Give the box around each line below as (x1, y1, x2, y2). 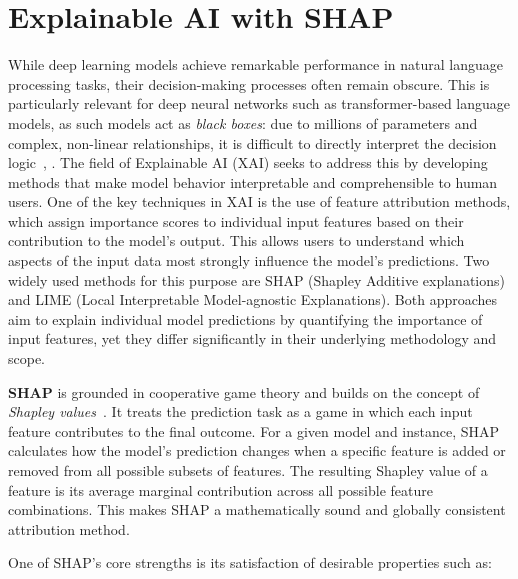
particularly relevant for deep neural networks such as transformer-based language (8, 93, 511, 114)
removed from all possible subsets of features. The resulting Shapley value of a (8, 460, 488, 480)
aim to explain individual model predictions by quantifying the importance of (8, 308, 483, 329)
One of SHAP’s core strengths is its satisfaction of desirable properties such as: (8, 552, 492, 573)
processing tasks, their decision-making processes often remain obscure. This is (8, 73, 490, 94)
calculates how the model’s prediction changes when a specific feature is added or (8, 440, 506, 461)
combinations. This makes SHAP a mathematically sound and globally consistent (8, 499, 506, 520)
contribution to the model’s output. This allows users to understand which (8, 230, 465, 251)
